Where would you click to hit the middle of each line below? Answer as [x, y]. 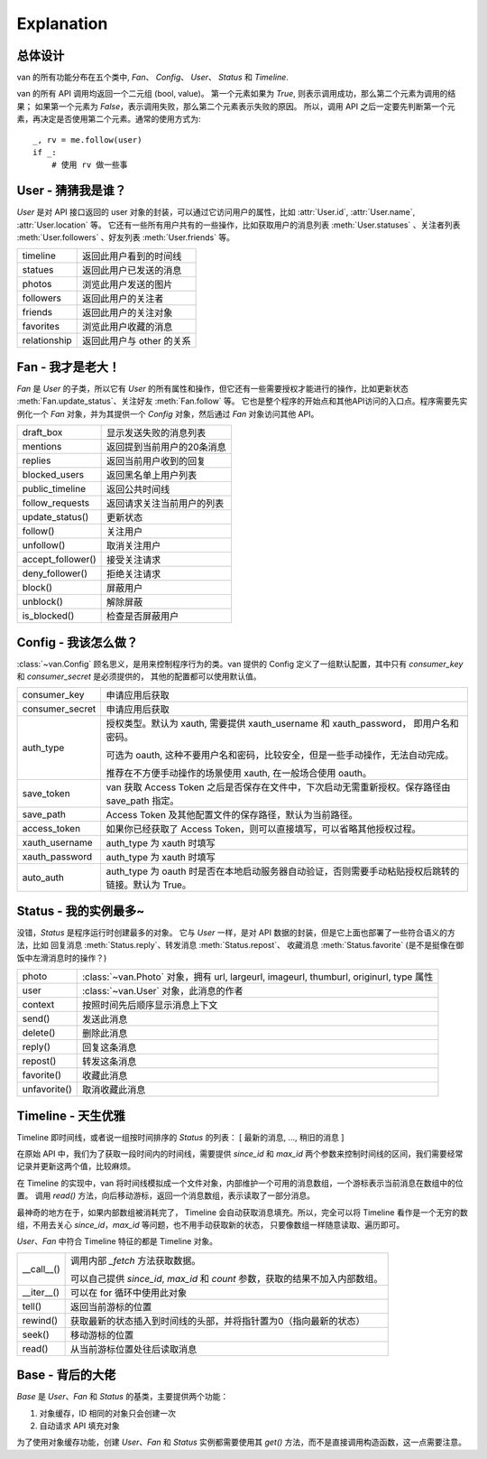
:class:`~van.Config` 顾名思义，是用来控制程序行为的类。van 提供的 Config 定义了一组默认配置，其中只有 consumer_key [240, 664]
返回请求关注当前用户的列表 [165, 504]
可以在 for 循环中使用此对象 [129, 1293]
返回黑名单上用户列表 [152, 476]
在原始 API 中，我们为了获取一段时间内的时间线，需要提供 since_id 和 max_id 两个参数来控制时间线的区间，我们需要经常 [240, 1154]
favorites [41, 327]
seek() [36, 1334]
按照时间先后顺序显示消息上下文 [150, 1005]
